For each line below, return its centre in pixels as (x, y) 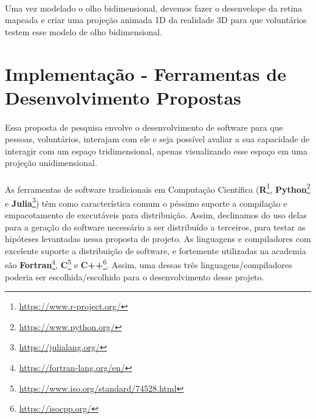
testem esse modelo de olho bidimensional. (84, 31)
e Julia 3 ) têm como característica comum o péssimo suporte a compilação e (146, 202)
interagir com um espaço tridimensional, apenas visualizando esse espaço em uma (156, 151)
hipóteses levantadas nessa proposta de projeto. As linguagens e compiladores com (158, 239)
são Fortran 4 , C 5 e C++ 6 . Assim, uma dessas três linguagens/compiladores (149, 264)
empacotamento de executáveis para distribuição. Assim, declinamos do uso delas (156, 215)
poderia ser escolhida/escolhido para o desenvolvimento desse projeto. (135, 276)
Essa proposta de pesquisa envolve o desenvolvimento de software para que (144, 127)
